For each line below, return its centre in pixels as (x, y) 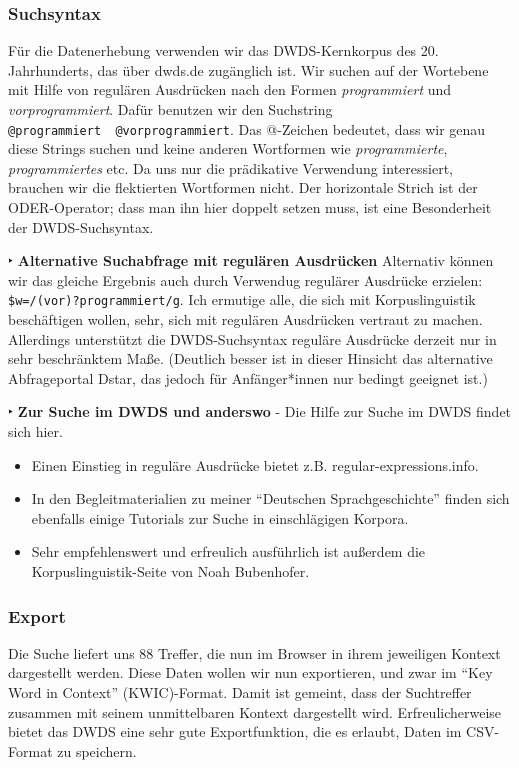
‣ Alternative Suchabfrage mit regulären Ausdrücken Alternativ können (251, 260)
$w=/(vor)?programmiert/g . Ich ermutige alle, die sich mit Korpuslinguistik (242, 299)
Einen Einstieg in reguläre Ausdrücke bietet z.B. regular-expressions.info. (255, 464)
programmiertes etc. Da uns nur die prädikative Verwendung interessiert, (230, 167)
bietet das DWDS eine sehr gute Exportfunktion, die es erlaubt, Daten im (235, 731)
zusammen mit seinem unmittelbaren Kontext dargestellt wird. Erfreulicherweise (255, 711)
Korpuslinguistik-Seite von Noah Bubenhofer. (170, 571)
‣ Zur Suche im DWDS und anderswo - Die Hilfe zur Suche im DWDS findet (260, 411)
